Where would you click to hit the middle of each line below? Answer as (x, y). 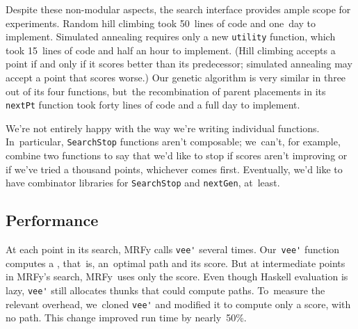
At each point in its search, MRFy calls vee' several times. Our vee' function (173, 249)
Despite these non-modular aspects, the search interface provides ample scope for (178, 9)
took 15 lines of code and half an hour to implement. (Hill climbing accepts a (171, 50)
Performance (52, 220)
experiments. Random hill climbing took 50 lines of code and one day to (161, 23)
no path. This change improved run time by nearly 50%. (126, 318)
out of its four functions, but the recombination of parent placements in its (166, 91)
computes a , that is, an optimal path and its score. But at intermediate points (176, 263)
